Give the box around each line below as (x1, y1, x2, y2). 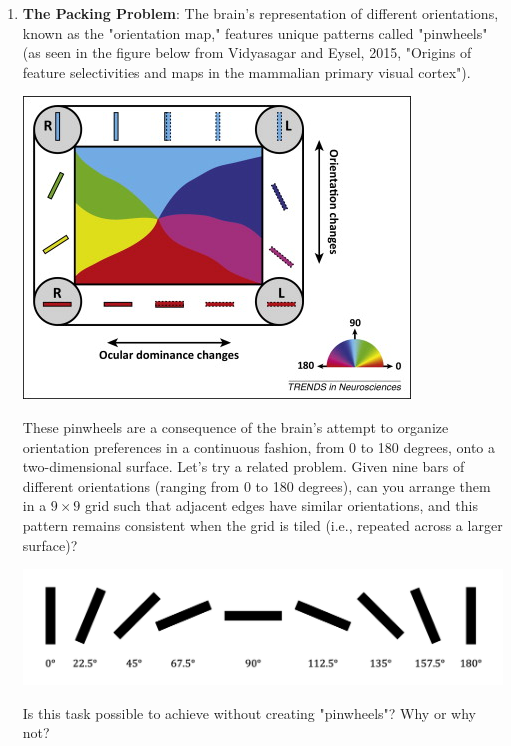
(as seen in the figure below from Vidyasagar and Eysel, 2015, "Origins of (22, 42, 472, 63)
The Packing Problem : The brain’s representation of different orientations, (22, 3, 499, 23)
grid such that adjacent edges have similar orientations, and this (85, 495, 478, 516)
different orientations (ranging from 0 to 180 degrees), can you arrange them (22, 475, 491, 496)
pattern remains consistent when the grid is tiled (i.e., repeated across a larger (22, 514, 503, 535)
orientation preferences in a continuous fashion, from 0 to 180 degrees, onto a (22, 436, 496, 457)
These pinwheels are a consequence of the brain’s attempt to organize (22, 416, 449, 437)
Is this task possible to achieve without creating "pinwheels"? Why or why (22, 702, 476, 723)
